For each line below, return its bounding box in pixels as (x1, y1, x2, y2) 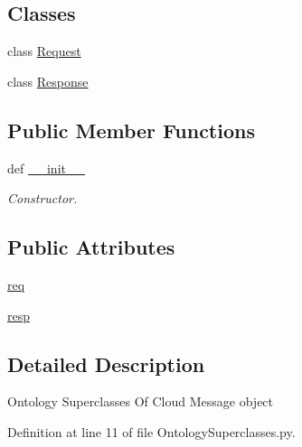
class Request (7, 42, 81, 61)
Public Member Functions (7, 116, 255, 144)
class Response (7, 71, 89, 90)
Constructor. (7, 189, 78, 208)
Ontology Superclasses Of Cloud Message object (7, 392, 274, 411)
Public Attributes (7, 233, 175, 261)
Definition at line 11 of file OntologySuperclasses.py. (7, 422, 296, 441)
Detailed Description (7, 349, 205, 377)
